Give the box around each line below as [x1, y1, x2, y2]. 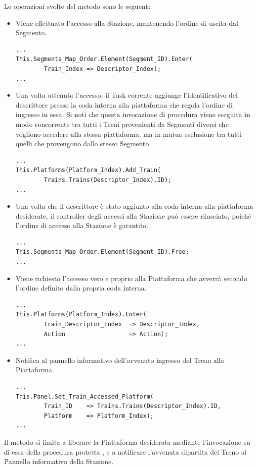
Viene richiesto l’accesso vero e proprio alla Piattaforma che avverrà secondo [15, 273, 247, 283]
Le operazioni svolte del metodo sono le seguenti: [4, 1, 152, 11]
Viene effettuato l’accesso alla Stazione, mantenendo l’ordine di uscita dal [15, 17, 238, 28]
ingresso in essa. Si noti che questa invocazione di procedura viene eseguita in [15, 109, 251, 119]
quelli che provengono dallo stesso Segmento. [15, 138, 151, 149]
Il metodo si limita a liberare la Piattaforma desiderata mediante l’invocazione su [4, 436, 250, 447]
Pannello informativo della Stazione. [4, 456, 114, 467]
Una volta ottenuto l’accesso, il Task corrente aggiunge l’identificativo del [15, 90, 238, 100]
